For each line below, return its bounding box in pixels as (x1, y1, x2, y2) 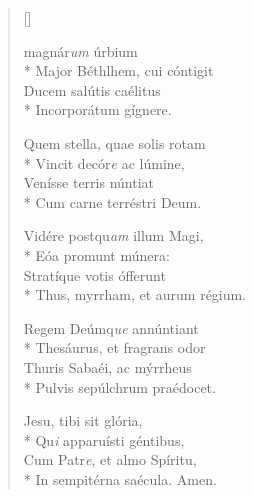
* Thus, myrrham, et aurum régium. (23, 284, 247, 305)
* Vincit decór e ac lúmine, (23, 152, 185, 173)
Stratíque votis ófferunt (23, 264, 166, 285)
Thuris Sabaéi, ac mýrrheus (23, 356, 192, 377)
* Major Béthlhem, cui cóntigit (23, 60, 214, 81)
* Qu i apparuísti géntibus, (23, 429, 185, 450)
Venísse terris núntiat (23, 172, 154, 193)
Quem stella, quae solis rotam (23, 132, 206, 153)
